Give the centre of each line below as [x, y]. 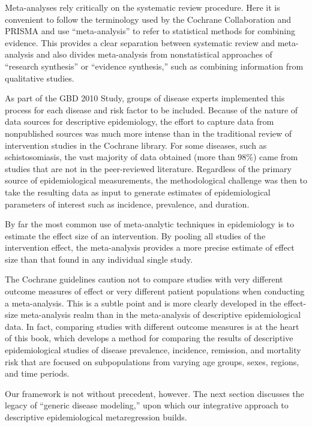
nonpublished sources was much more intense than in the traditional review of [148, 133]
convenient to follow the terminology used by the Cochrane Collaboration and [148, 19]
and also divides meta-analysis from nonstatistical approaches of [154, 54]
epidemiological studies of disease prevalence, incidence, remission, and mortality [153, 350]
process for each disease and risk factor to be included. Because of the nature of [151, 109]
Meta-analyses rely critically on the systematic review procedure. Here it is [142, 7]
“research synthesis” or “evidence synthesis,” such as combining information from [154, 66]
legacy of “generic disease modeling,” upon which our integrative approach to [147, 405]
